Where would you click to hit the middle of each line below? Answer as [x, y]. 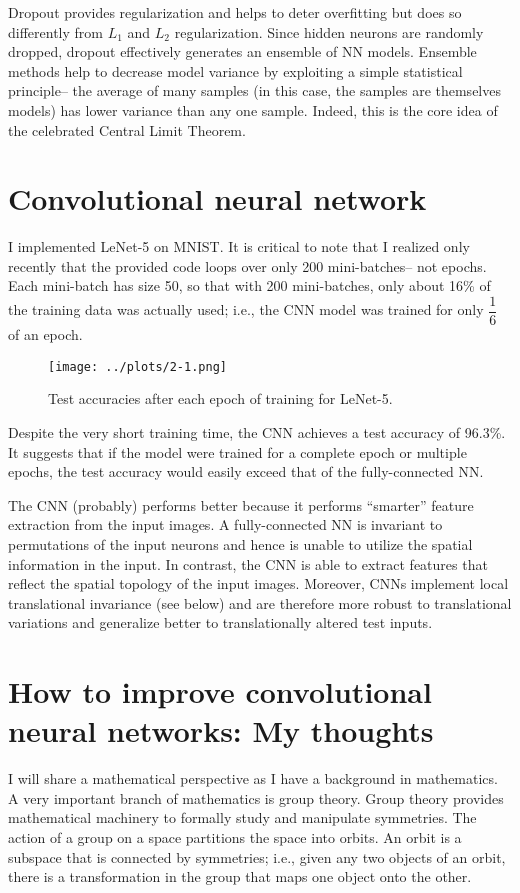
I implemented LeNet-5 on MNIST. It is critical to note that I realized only [239, 246]
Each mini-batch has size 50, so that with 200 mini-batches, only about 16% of [249, 285]
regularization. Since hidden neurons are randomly [329, 31]
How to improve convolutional [220, 691]
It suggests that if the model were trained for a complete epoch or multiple [237, 451]
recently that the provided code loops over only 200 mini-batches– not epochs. [247, 265]
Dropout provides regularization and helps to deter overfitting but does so [235, 12]
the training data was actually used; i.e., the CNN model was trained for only [246, 309]
